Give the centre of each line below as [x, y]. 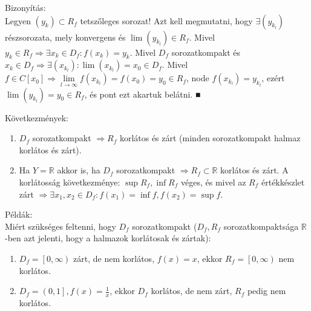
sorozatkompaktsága [261, 226]
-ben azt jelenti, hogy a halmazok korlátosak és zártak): [108, 238]
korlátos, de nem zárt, [192, 291]
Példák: [19, 214]
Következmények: [37, 117]
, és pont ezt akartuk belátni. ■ [142, 94]
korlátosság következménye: [70, 182]
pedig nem [267, 291]
